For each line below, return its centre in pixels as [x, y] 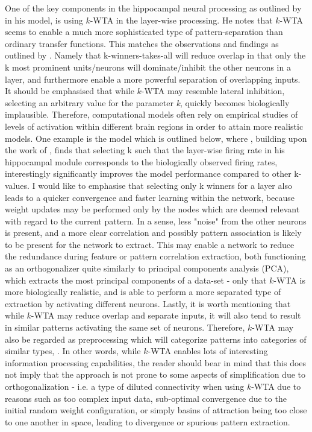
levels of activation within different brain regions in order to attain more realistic [154, 126]
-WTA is [289, 280]
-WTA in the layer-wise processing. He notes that [181, 20]
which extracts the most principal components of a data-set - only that [136, 280]
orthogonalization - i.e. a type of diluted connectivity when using [125, 386]
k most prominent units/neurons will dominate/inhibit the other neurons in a [148, 67]
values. [17, 185]
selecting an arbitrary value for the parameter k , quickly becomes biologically [147, 102]
